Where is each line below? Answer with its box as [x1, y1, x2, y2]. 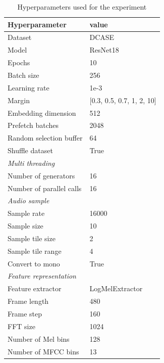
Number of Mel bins [8, 333, 70, 344]
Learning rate [8, 82, 49, 93]
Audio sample [8, 195, 49, 206]
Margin [8, 95, 30, 105]
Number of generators [8, 170, 75, 180]
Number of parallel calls [8, 183, 82, 193]
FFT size [8, 321, 35, 331]
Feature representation [8, 270, 76, 281]
